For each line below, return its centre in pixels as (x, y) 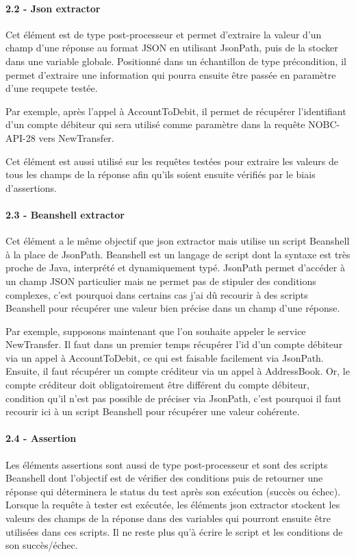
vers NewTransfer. (76, 137)
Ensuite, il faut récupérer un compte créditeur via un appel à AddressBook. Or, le (178, 371)
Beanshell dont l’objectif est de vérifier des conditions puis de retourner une (164, 478)
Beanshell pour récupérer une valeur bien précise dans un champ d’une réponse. (173, 308)
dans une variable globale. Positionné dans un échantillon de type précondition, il (176, 61)
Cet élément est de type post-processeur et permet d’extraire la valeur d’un (164, 34)
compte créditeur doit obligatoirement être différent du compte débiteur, (157, 385)
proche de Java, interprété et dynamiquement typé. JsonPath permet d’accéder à (175, 268)
